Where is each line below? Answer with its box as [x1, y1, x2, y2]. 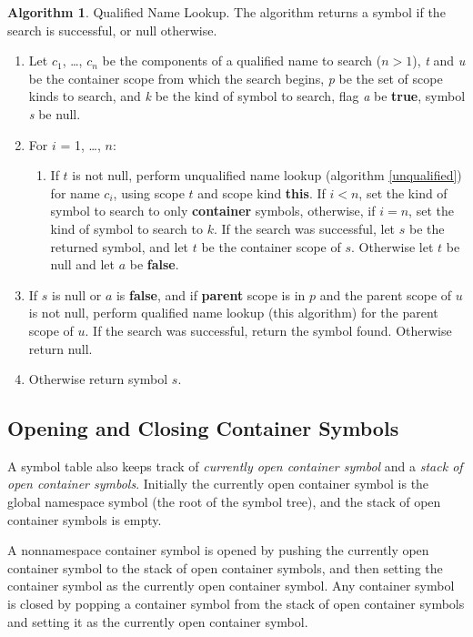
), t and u [412, 51, 466, 70]
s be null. [28, 104, 81, 123]
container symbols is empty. [7, 510, 162, 529]
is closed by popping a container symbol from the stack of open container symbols [7, 594, 465, 613]
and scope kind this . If [197, 183, 326, 202]
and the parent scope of [319, 285, 452, 304]
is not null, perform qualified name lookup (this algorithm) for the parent [28, 303, 438, 322]
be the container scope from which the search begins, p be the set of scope [28, 68, 443, 87]
